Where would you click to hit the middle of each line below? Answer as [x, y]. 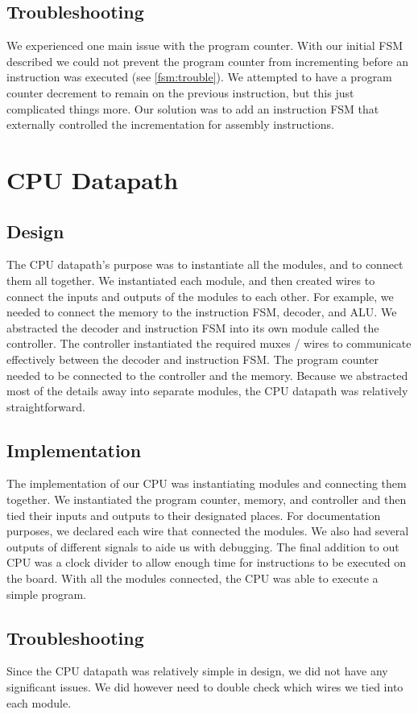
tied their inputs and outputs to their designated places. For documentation [194, 515]
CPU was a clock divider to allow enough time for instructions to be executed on [206, 562]
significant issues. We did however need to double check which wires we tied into [205, 687]
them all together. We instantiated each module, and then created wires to [191, 280]
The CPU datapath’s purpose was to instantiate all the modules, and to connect [205, 264]
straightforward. [46, 406]
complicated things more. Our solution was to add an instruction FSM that [193, 108]
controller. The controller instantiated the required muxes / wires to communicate [209, 343]
